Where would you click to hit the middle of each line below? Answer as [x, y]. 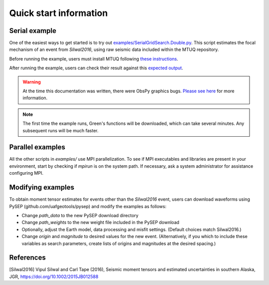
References [27, 258]
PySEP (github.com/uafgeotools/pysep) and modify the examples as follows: [88, 206]
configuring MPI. [26, 173]
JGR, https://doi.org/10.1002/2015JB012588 [54, 277]
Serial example [33, 31]
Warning [32, 82]
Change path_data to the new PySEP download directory [80, 215]
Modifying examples [42, 187]
